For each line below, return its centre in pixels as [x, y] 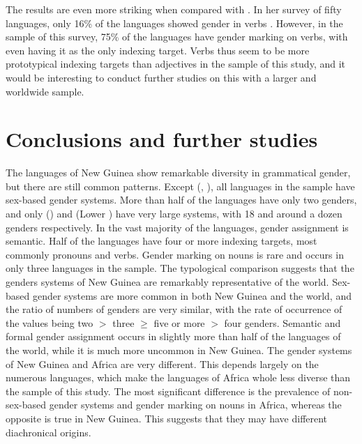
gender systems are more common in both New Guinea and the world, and [192, 295]
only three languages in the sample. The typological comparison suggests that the [180, 268]
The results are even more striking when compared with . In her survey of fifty [174, 9]
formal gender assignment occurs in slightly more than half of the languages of [173, 336]
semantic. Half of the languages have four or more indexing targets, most [161, 241]
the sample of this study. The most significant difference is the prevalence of [168, 391]
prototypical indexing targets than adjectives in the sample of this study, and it [176, 64]
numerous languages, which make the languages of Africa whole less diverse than [178, 377]
